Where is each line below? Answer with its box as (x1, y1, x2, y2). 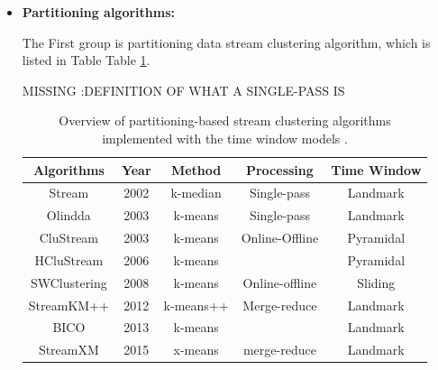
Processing (245, 160, 314, 179)
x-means (173, 340, 219, 359)
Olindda (46, 206, 91, 225)
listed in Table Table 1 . (22, 51, 151, 69)
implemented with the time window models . (102, 128, 348, 147)
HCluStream (34, 250, 104, 269)
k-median (170, 183, 222, 202)
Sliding (357, 273, 396, 291)
